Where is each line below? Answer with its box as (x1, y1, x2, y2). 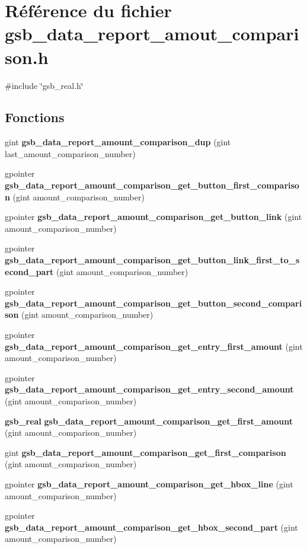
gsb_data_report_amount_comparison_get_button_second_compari (5, 296, 302, 309)
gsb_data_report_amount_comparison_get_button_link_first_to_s (5, 254, 300, 266)
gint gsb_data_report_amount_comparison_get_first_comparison (5, 446, 286, 458)
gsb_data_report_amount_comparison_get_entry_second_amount (5, 383, 294, 395)
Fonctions (5, 108, 65, 126)
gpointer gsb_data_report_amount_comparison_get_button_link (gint (5, 210, 302, 223)
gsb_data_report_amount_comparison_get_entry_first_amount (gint (5, 340, 303, 352)
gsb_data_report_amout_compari (5, 21, 299, 46)
